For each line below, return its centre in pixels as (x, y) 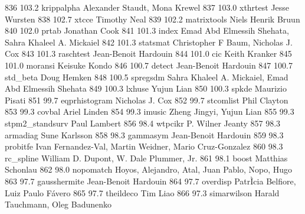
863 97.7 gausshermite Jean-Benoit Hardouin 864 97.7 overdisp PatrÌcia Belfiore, (150, 181)
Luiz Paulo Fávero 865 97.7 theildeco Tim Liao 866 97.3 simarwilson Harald (142, 192)
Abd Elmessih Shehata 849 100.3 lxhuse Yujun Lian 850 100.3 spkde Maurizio (146, 88)
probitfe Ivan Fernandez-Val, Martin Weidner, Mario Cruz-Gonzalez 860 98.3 (144, 146)
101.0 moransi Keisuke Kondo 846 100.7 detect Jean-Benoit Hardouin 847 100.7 (149, 65)
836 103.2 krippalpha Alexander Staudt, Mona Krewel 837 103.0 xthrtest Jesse (147, 7)
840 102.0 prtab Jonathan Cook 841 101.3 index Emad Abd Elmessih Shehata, (147, 30)
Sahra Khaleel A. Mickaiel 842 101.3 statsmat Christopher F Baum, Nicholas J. (149, 42)
